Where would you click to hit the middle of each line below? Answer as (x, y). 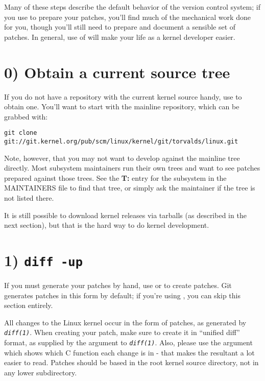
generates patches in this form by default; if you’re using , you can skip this (122, 295)
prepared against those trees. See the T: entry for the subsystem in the (115, 177)
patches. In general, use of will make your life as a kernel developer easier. (120, 37)
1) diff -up (43, 260)
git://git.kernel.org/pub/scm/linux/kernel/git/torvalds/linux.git (121, 141)
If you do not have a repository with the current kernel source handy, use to (123, 96)
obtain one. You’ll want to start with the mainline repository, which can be (122, 106)
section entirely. (29, 305)
